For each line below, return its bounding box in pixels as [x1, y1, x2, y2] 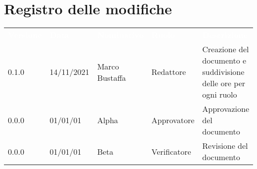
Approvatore [151, 114, 195, 126]
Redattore [151, 66, 186, 78]
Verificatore [151, 145, 191, 157]
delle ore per [202, 77, 246, 89]
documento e [202, 55, 247, 67]
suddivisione [202, 66, 245, 78]
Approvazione [202, 103, 249, 115]
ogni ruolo [202, 89, 237, 101]
